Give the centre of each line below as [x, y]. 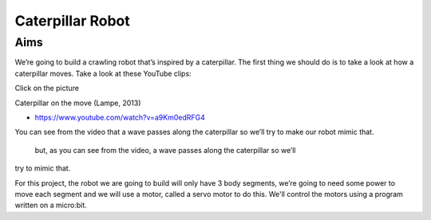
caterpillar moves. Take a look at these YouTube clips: [103, 73]
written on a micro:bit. [51, 205]
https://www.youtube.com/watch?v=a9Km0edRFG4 [120, 117]
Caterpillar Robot [73, 21]
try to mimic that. [43, 168]
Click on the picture [47, 88]
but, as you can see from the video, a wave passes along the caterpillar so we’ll [165, 150]
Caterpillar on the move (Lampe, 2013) [78, 103]
